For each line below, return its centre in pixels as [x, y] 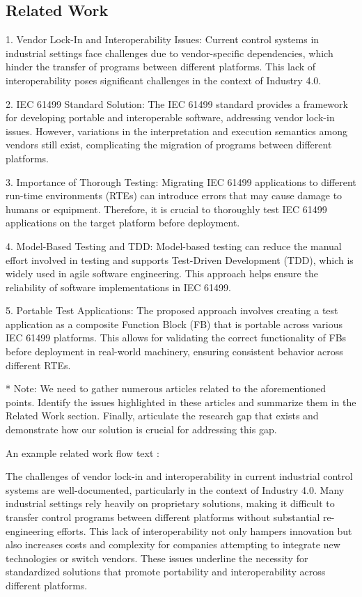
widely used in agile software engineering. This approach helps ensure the [162, 273]
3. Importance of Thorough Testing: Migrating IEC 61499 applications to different [181, 181]
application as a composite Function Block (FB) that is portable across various [174, 324]
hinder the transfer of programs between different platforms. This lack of [161, 67]
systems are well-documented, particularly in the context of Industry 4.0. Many [175, 489]
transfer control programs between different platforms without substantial [163, 517]
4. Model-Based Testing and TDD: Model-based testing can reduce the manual [174, 246]
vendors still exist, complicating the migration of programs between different [169, 145]
